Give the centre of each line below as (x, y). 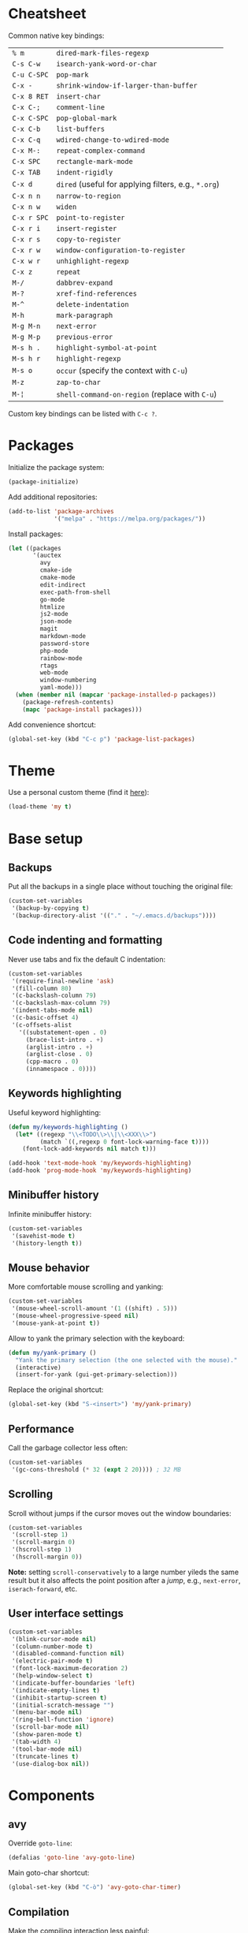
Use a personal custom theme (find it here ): (79, 793)
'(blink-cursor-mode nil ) (54, 1639)
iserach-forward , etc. (43, 1588)
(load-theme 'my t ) (40, 807)
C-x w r (26, 261)
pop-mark (72, 75)
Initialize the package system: (56, 467)
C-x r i (26, 228)
